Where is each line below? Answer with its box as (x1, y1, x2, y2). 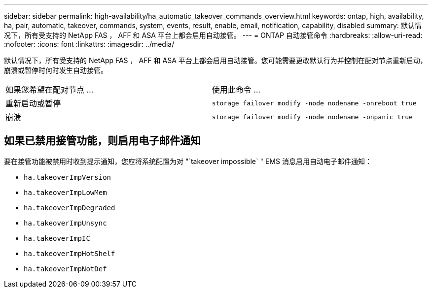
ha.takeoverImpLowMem (24, 188, 107, 196)
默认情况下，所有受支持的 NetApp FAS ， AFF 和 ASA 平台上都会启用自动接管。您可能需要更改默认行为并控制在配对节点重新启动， (4, 56, 427, 65)
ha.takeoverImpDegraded (24, 203, 115, 212)
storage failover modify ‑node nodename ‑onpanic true (212, 113, 413, 121)
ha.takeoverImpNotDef (24, 264, 107, 273)
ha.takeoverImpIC (24, 234, 90, 242)
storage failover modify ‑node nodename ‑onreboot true (212, 99, 417, 107)
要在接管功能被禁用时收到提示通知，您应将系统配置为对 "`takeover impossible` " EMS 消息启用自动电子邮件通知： (4, 157, 372, 165)
